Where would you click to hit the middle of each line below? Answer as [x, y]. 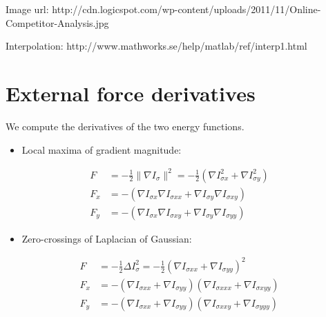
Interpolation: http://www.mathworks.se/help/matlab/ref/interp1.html [156, 46]
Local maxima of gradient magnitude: [102, 149]
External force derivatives [131, 93]
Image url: [27, 9]
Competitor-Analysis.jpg [57, 22]
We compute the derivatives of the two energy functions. [125, 126]
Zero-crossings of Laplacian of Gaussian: [107, 238]
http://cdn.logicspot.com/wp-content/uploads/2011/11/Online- [186, 9]
